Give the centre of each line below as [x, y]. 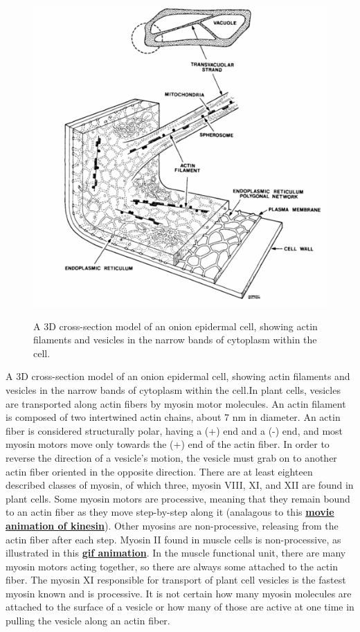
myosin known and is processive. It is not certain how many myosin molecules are [179, 593]
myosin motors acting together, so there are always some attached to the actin [172, 566]
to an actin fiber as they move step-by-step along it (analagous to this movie [170, 512]
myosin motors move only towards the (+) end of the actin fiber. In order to [168, 444]
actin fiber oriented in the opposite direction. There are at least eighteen [159, 471]
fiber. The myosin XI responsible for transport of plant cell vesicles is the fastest [176, 580]
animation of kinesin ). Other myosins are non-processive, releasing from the [172, 525]
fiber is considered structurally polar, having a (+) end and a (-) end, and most [174, 430]
